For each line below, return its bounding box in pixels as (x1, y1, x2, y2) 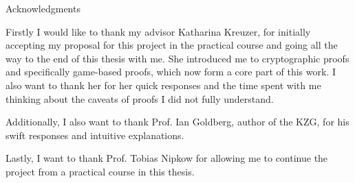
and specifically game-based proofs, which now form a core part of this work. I (6, 64, 336, 79)
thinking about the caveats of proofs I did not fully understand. (6, 91, 274, 106)
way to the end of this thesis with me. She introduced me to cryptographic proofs (6, 51, 349, 65)
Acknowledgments (6, 1, 80, 15)
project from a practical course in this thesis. (6, 164, 195, 178)
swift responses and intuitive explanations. (6, 127, 184, 142)
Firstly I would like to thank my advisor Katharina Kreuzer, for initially (6, 24, 311, 38)
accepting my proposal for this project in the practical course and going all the (6, 38, 338, 52)
